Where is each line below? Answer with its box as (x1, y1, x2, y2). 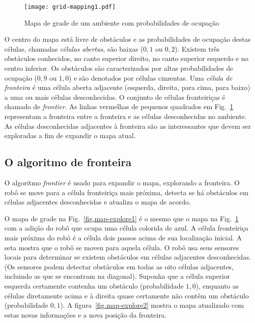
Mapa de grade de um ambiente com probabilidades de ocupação (24, 17, 219, 28)
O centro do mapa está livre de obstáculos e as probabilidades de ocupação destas (4, 34, 251, 44)
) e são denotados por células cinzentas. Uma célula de (69, 72, 232, 83)
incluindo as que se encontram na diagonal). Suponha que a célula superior (4, 271, 230, 281)
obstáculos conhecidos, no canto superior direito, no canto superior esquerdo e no (4, 53, 249, 63)
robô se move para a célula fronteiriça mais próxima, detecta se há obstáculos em (4, 187, 249, 197)
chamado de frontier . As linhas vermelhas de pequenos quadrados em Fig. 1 (4, 101, 233, 112)
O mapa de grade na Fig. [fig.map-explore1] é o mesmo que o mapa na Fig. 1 (4, 213, 239, 223)
